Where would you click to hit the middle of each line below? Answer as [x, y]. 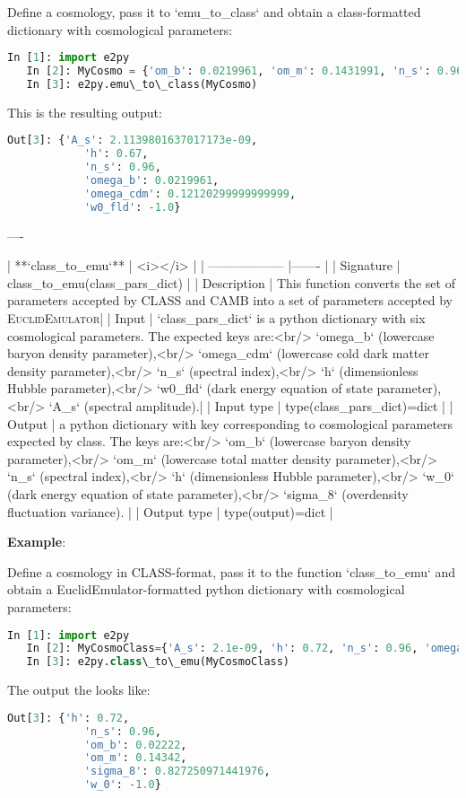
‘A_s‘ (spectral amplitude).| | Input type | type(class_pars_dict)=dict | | [251, 406]
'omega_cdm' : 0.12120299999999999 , [190, 193]
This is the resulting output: [85, 112]
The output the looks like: [79, 690]
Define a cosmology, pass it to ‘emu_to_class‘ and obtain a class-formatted [214, 12]
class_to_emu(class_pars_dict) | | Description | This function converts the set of [231, 282]
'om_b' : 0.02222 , [135, 745]
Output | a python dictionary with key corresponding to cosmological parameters [230, 423]
